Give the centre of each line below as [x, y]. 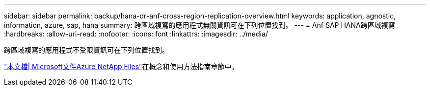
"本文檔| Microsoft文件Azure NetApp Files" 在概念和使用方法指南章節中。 [121, 66]
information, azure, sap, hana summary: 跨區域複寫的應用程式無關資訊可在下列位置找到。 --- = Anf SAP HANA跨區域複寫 [200, 25]
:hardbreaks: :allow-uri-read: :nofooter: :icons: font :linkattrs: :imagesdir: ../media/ [136, 34]
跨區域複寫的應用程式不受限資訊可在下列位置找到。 [86, 50]
